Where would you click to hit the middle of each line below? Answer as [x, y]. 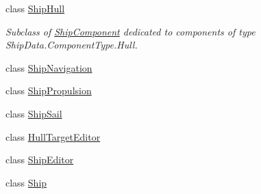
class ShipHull [35, 8]
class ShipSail [34, 113]
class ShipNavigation [49, 67]
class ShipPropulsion [49, 91]
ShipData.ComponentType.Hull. [72, 45]
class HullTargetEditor [53, 136]
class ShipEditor [40, 160]
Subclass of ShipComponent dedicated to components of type [130, 31]
